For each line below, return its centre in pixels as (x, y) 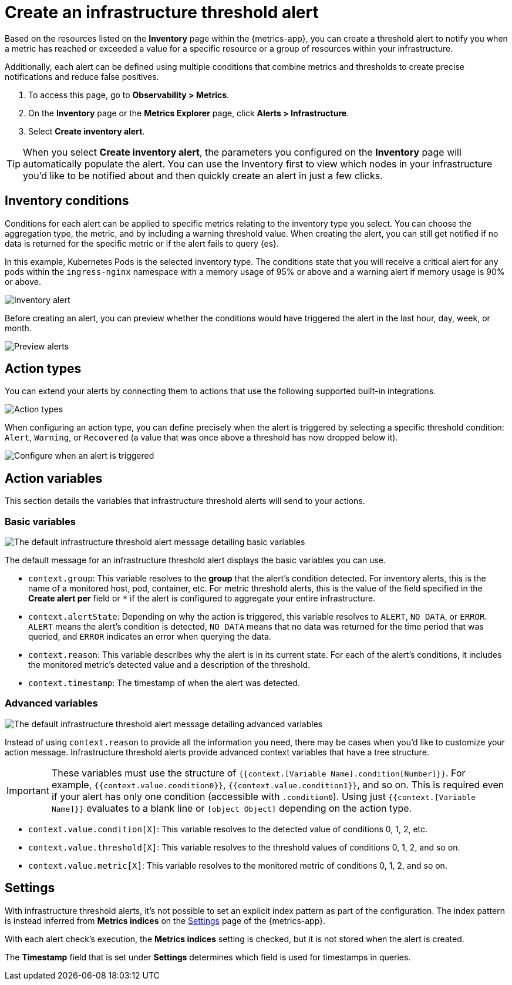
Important (28, 790)
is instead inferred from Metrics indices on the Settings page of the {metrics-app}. (165, 920)
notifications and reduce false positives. (82, 76)
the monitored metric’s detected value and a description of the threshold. (169, 665)
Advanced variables (51, 703)
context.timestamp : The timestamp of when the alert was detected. (164, 683)
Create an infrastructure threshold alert (162, 12)
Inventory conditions (67, 201)
